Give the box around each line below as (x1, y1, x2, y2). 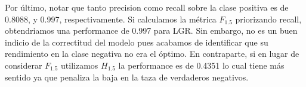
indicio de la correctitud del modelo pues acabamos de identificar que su (5, 36, 268, 48)
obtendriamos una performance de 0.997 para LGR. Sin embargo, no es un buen (5, 24, 298, 37)
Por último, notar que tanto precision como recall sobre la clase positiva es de (5, 1, 289, 13)
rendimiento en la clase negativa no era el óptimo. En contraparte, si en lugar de (5, 47, 299, 60)
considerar (5, 59, 42, 71)
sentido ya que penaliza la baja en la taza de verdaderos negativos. (5, 70, 249, 83)
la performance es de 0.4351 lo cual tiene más (118, 59, 285, 71)
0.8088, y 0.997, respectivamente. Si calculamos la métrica (5, 12, 217, 25)
